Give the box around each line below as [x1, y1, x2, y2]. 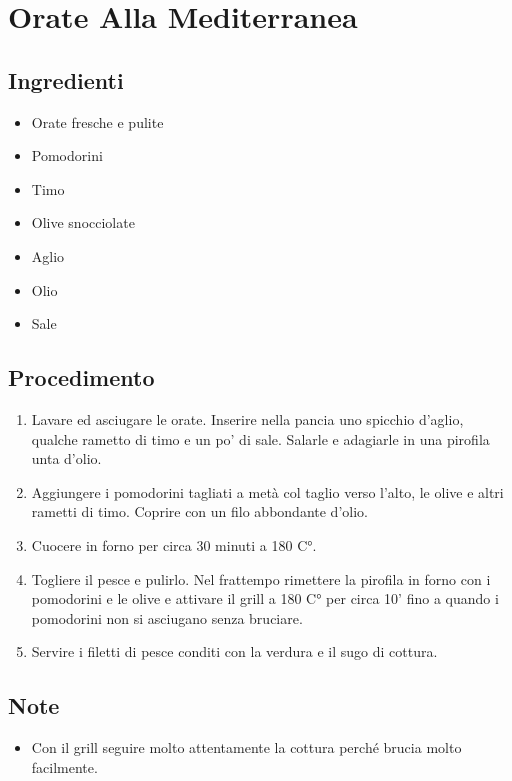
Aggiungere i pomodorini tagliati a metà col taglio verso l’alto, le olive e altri [31, 481, 504, 502]
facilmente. [31, 756, 98, 777]
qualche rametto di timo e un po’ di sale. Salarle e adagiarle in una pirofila [31, 428, 490, 449]
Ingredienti [8, 64, 124, 95]
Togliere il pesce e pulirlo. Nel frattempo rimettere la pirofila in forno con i [31, 568, 491, 589]
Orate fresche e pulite [31, 111, 164, 132]
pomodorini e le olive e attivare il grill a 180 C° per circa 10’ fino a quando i [31, 588, 499, 609]
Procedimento [8, 362, 155, 393]
